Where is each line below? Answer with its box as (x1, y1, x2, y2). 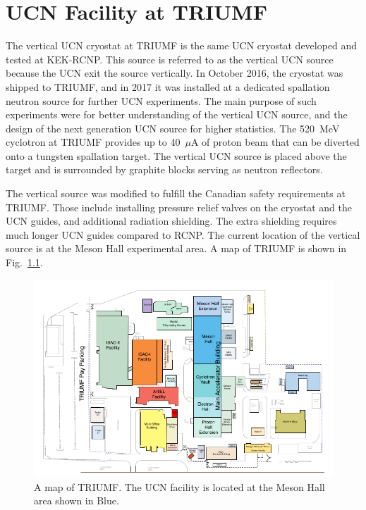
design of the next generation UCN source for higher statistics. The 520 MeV (6, 120, 340, 135)
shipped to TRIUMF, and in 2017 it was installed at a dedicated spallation (6, 79, 330, 94)
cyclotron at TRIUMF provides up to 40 (6, 135, 181, 149)
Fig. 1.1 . (6, 255, 43, 270)
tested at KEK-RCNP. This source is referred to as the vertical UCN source (6, 51, 334, 66)
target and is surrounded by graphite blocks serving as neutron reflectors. (6, 162, 323, 177)
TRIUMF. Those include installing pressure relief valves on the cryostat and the (6, 199, 352, 214)
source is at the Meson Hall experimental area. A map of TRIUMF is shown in (6, 241, 347, 256)
